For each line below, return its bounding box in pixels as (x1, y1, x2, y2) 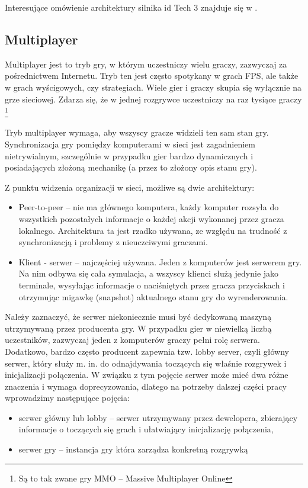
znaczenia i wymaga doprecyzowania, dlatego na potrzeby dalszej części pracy (5, 380, 287, 392)
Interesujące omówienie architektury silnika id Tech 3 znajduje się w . (5, 1, 258, 13)
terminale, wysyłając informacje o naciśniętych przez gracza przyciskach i (18, 278, 285, 291)
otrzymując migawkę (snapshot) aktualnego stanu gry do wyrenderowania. (18, 290, 288, 303)
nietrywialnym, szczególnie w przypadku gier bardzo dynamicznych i (5, 149, 254, 162)
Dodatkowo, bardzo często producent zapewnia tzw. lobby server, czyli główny (5, 345, 290, 357)
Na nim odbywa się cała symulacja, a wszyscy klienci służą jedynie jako (18, 267, 279, 280)
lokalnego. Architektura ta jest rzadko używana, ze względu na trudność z (18, 224, 287, 236)
